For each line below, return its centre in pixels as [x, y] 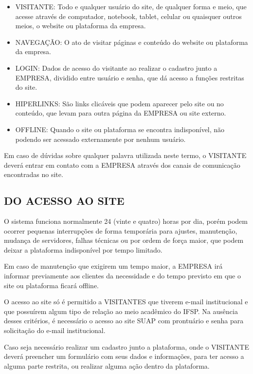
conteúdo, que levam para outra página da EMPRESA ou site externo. [121, 113]
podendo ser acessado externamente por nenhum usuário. [100, 139]
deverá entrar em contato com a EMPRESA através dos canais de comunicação [122, 165]
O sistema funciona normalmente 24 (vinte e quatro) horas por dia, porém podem [126, 221]
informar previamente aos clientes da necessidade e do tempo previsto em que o [122, 276]
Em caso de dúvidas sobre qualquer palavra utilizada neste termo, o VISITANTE [125, 155]
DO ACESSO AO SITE [64, 201]
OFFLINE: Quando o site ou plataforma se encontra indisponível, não [120, 129]
